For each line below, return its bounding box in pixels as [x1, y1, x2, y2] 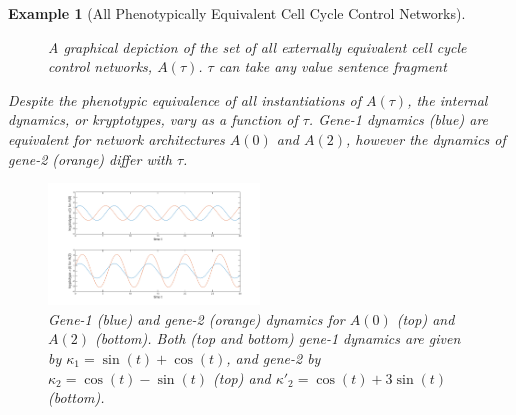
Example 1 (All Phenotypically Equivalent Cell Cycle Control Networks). [8, 3, 466, 23]
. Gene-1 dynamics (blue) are [308, 109, 489, 130]
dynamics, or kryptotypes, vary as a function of [8, 109, 298, 130]
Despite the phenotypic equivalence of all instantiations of [8, 89, 362, 110]
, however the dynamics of [346, 128, 506, 149]
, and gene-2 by [226, 348, 321, 368]
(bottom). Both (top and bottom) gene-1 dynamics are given [94, 328, 461, 349]
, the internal [407, 89, 488, 110]
